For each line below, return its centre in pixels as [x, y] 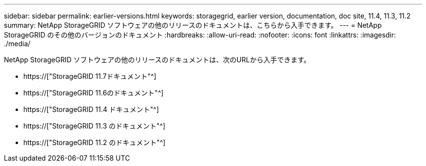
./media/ [17, 44]
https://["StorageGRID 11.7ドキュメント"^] [90, 76]
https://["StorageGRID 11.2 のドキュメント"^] [95, 142]
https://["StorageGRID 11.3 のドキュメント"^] [94, 126]
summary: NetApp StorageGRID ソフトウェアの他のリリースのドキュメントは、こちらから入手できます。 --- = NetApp [193, 25]
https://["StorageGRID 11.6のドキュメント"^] [94, 93]
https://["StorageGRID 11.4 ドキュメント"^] [91, 109]
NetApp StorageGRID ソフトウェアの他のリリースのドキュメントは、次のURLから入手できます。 [157, 60]
